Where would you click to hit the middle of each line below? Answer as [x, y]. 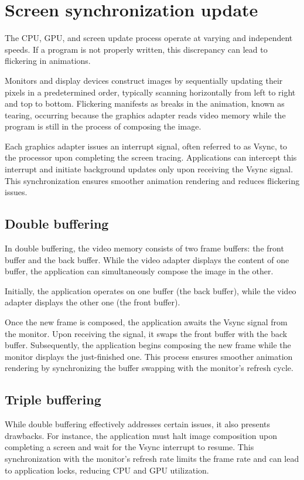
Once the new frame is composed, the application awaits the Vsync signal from [146, 322]
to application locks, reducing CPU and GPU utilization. [107, 470]
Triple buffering [53, 399]
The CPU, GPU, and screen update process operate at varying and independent [149, 38]
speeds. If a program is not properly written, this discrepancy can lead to [136, 49]
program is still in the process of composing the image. [103, 126]
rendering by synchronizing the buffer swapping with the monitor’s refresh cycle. [149, 368]
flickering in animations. [48, 61]
